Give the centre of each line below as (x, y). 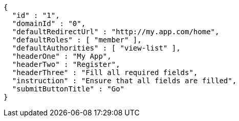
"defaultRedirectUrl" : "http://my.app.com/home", (116, 32)
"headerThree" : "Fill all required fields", (105, 72)
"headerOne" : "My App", (62, 56)
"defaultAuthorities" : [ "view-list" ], (96, 48)
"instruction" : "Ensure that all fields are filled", (124, 81)
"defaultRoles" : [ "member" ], (77, 40)
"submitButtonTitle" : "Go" (68, 89)
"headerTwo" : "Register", (66, 64)
